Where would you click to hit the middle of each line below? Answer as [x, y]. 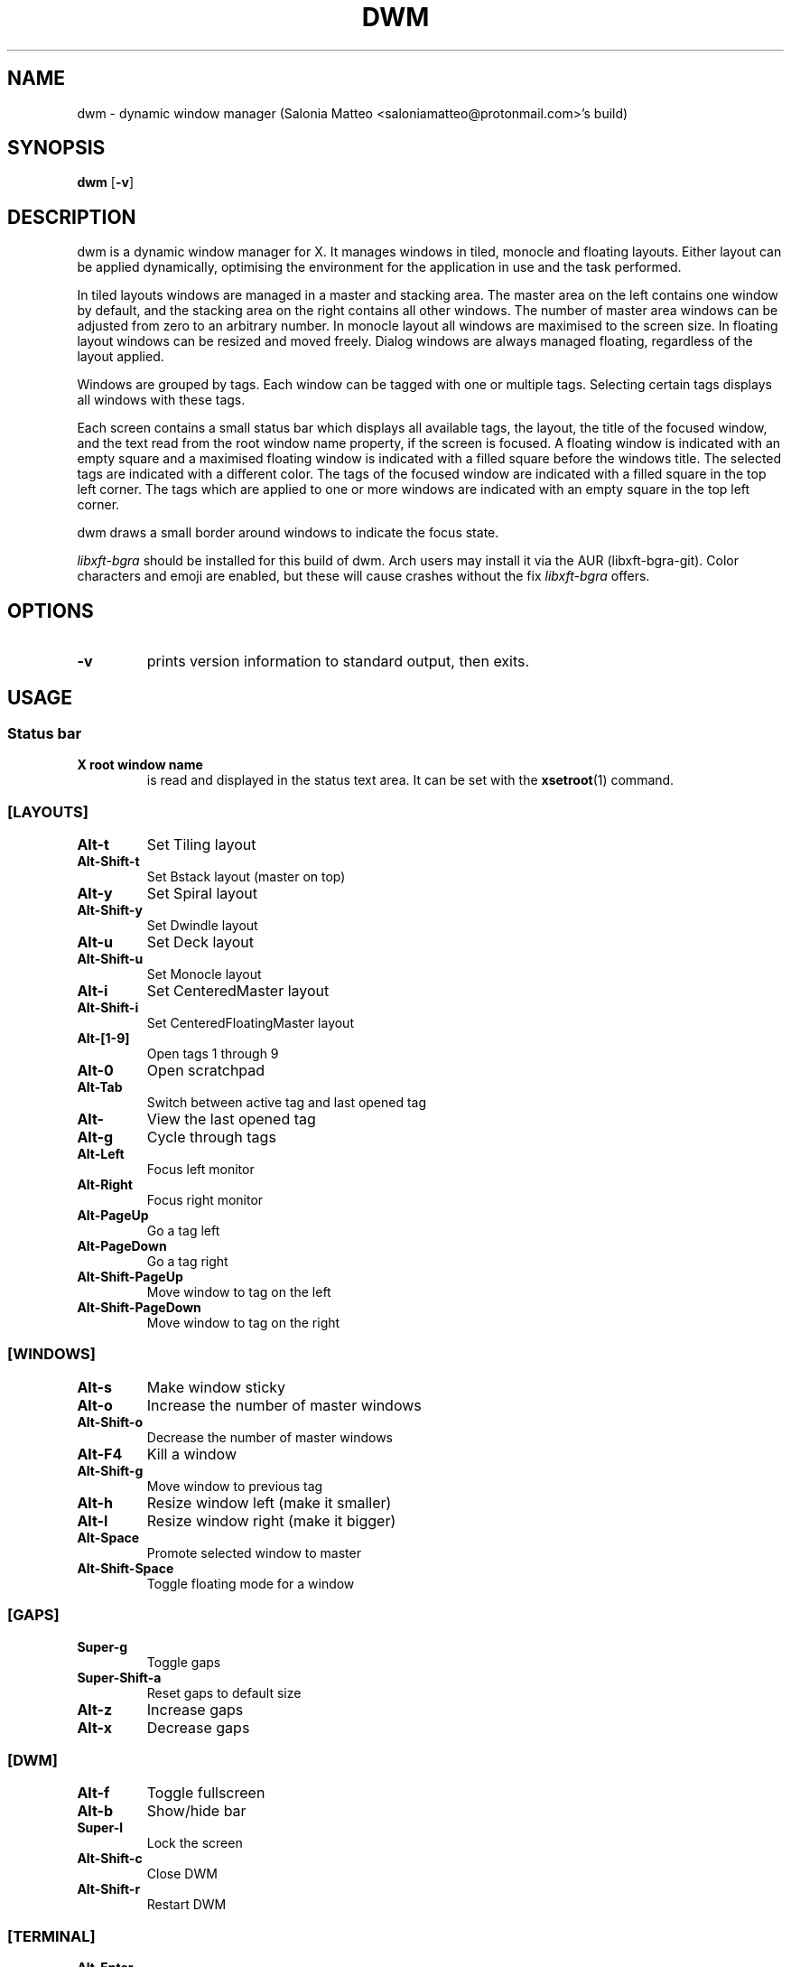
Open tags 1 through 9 [213, 1054]
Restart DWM [186, 1905]
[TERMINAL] [51, 1936]
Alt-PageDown [122, 1246]
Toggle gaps [184, 1662]
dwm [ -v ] [106, 182]
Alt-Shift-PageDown [139, 1308]
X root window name [140, 765]
